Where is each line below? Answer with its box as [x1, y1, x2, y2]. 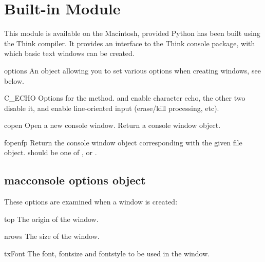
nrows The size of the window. [4, 231, 100, 241]
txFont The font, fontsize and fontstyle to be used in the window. [4, 248, 210, 259]
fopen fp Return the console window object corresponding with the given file [4, 137, 242, 147]
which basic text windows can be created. [4, 48, 135, 59]
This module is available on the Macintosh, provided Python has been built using [4, 28, 260, 39]
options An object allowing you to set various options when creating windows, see [4, 65, 261, 76]
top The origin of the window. [4, 213, 99, 224]
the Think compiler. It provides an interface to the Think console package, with [4, 38, 255, 48]
